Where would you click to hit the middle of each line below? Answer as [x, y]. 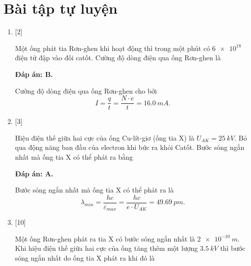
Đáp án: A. [34, 173]
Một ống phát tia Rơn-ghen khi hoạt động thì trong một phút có [113, 48]
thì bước [233, 248]
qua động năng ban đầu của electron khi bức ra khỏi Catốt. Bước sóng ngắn [130, 147]
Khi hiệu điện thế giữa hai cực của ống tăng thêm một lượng [106, 248]
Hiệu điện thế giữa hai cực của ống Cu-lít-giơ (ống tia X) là [105, 137]
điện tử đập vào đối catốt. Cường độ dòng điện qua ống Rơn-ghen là [118, 58]
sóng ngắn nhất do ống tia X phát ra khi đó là [85, 258]
